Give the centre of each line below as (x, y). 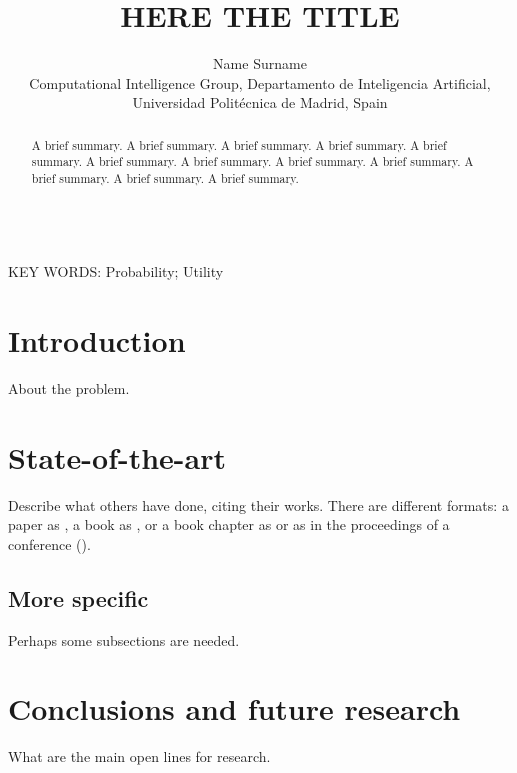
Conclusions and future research (234, 708)
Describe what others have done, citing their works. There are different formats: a (258, 504)
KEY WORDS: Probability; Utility (116, 271)
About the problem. (69, 387)
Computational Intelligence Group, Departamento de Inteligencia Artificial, (260, 82)
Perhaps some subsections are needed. (124, 639)
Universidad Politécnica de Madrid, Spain (260, 102)
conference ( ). (49, 543)
